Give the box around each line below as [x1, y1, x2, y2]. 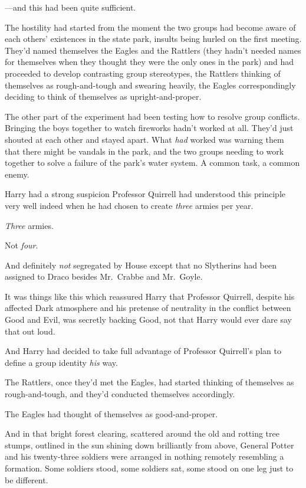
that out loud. [5, 325, 55, 337]
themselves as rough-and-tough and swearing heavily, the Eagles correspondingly [5, 78, 296, 91]
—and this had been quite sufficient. [5, 1, 136, 13]
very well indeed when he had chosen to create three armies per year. [5, 199, 254, 211]
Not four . [5, 239, 38, 251]
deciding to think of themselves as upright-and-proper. [5, 90, 202, 103]
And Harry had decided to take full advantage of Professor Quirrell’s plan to [5, 345, 281, 357]
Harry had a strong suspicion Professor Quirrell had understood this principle [5, 188, 285, 200]
